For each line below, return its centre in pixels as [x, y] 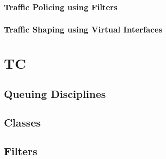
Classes [22, 122]
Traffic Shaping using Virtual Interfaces [83, 29]
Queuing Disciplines [55, 94]
